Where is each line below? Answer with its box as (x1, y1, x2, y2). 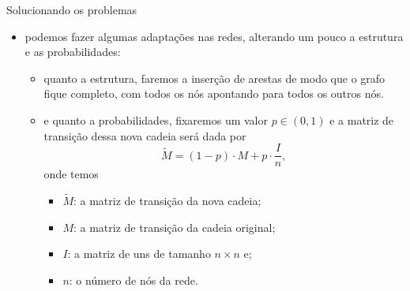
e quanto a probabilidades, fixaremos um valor (43, 111, 268, 128)
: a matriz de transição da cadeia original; (73, 218, 276, 235)
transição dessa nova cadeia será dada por (43, 127, 246, 144)
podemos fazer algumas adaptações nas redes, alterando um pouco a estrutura (24, 28, 404, 44)
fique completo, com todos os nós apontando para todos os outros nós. (43, 85, 384, 102)
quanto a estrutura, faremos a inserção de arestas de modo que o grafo (43, 69, 386, 86)
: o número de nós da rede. (69, 271, 198, 288)
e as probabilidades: (24, 43, 121, 60)
